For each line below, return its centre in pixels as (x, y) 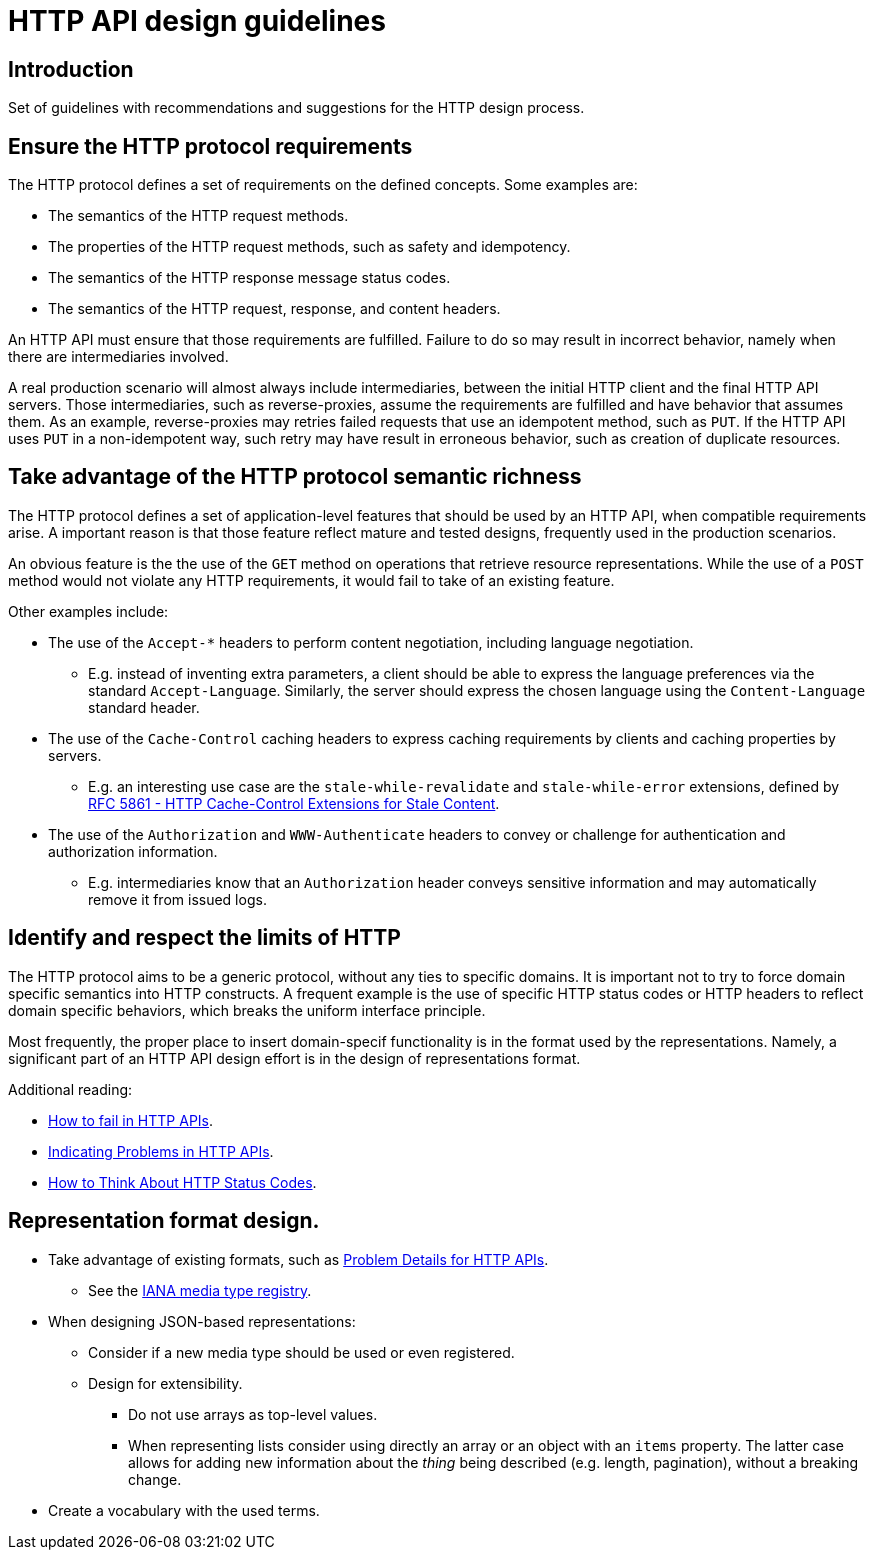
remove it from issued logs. (177, 899)
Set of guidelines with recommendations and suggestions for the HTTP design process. (296, 108)
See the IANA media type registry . (200, 1290)
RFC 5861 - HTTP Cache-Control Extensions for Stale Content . (294, 803)
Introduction (71, 69)
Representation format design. (164, 1221)
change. (155, 1479)
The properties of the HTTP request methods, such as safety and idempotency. (309, 247)
